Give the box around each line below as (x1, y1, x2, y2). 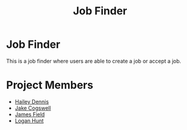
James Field (14, 110, 45, 117)
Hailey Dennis (14, 98, 49, 105)
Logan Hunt (14, 117, 44, 124)
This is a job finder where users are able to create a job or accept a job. (6, 57, 182, 64)
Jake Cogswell (14, 104, 51, 112)
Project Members (6, 79, 93, 92)
